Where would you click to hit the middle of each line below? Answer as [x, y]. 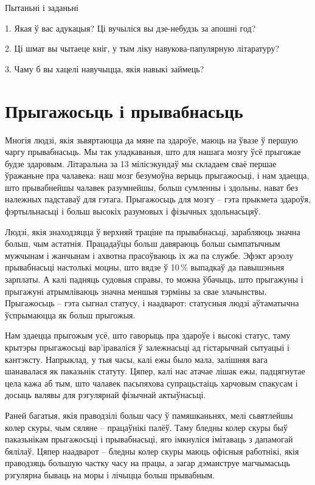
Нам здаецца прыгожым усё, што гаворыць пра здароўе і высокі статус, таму [148, 335]
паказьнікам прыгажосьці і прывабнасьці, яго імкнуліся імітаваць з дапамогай [149, 439]
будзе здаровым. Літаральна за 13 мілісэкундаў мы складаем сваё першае [141, 163]
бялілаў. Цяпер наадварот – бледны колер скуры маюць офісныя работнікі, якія [152, 451]
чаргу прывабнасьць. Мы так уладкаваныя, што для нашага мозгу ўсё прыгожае [153, 152]
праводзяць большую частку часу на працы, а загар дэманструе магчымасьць [147, 463]
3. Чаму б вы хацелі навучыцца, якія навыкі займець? [105, 68]
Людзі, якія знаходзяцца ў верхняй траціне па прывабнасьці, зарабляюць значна [153, 231]
